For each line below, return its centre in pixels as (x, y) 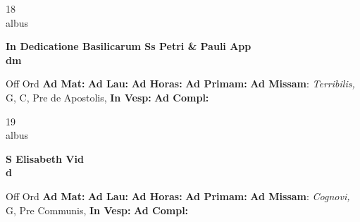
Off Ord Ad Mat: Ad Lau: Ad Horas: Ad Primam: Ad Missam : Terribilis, (180, 84)
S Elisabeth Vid (45, 158)
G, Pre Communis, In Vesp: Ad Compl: (97, 210)
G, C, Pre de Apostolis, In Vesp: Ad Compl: (107, 97)
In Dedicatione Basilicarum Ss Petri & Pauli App (129, 46)
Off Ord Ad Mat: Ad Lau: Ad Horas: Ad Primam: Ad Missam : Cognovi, (178, 196)
